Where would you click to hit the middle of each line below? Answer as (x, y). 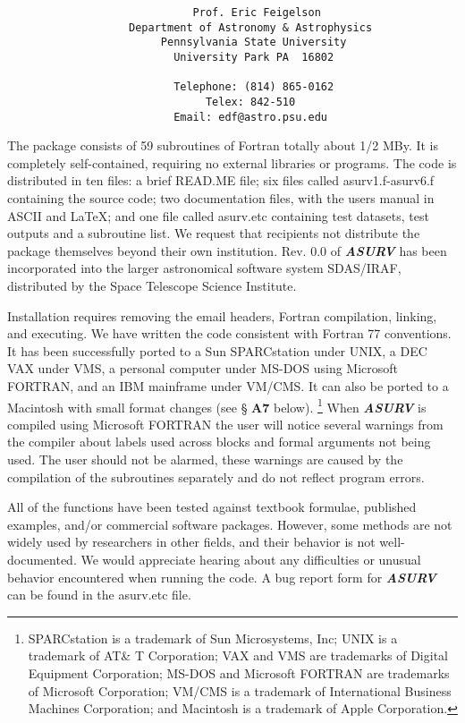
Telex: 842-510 (250, 102)
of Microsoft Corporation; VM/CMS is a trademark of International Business (240, 690)
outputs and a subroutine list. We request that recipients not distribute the (214, 233)
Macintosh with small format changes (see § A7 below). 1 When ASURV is (217, 405)
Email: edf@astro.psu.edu (250, 117)
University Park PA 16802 (254, 57)
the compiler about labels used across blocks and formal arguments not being (219, 442)
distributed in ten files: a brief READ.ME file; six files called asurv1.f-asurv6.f (221, 180)
